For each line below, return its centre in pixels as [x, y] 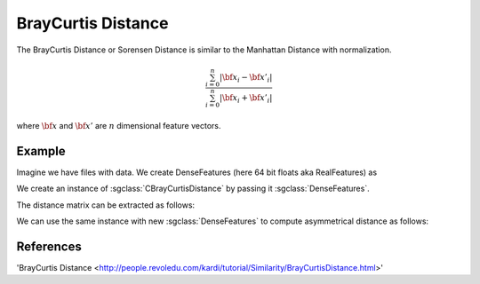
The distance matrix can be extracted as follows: [106, 205]
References [49, 246]
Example [41, 151]
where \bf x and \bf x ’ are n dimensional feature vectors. [119, 126]
